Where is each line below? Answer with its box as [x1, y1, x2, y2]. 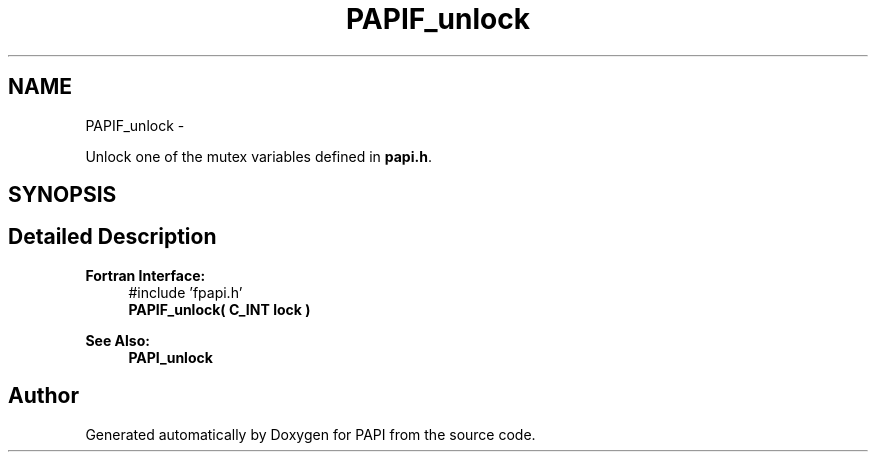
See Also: [85, 331, 150, 349]
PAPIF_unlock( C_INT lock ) [128, 300, 311, 318]
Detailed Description [8, 224, 217, 250]
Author [8, 383, 79, 409]
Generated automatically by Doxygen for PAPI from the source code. [85, 425, 536, 443]
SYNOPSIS [8, 182, 117, 208]
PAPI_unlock [128, 348, 213, 366]
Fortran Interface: [85, 266, 206, 284]
